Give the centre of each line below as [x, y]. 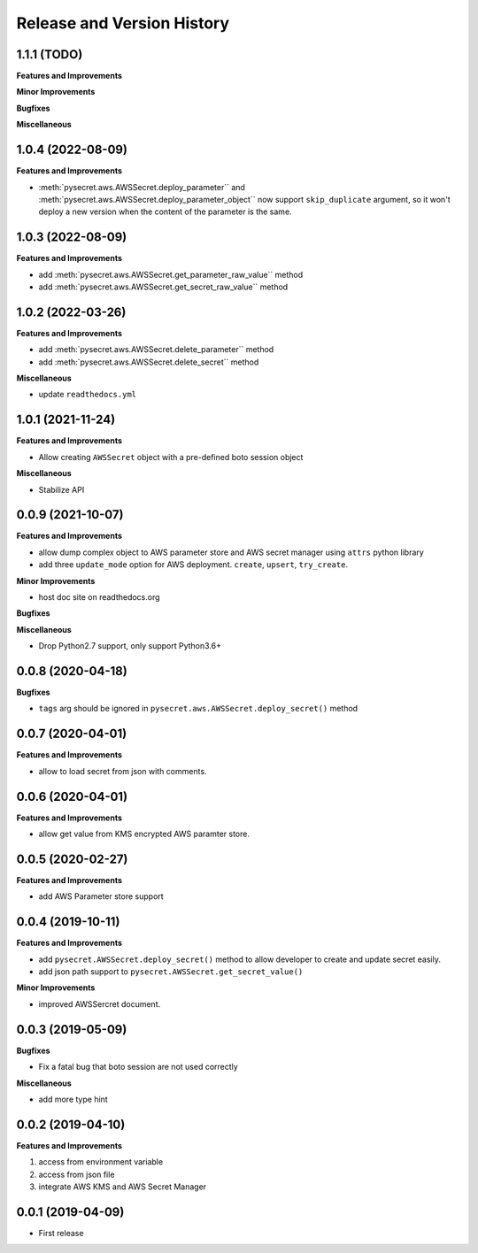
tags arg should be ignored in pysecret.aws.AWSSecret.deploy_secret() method [198, 709]
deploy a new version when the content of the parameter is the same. [165, 211]
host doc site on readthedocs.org [99, 597]
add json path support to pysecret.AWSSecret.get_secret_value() [171, 972]
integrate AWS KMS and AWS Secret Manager [123, 1187]
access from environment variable [101, 1162]
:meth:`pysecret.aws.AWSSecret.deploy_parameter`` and [142, 187]
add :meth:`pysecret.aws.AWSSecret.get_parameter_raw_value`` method [171, 274]
